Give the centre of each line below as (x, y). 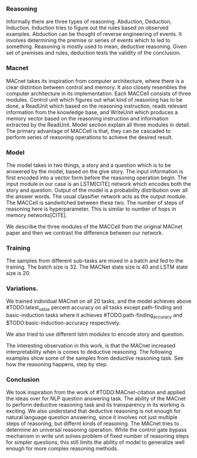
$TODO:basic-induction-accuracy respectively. (64, 323)
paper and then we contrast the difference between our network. (85, 233)
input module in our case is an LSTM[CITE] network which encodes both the (98, 183)
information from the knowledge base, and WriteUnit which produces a (92, 112)
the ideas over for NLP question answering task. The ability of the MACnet (96, 399)
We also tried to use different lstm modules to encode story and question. (95, 335)
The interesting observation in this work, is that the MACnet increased (91, 346)
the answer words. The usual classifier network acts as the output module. (96, 196)
